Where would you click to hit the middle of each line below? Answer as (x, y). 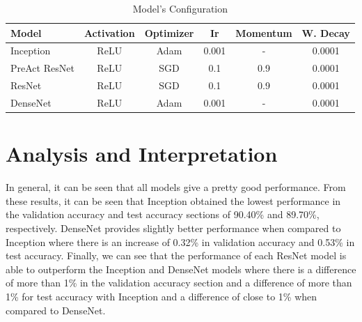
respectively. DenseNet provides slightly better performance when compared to (173, 228)
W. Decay (326, 32)
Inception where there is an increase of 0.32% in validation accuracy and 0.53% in (180, 242)
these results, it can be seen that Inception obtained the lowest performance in (173, 200)
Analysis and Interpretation (142, 154)
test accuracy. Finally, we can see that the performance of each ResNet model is (176, 255)
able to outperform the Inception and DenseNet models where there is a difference (181, 269)
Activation (109, 32)
